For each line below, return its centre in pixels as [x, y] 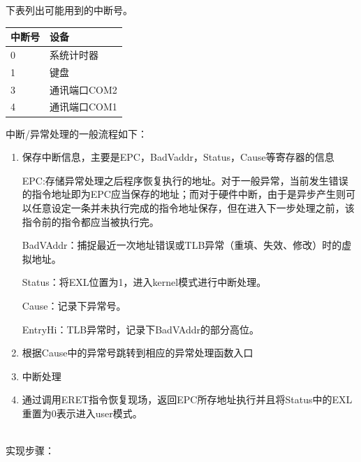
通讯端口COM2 [83, 89]
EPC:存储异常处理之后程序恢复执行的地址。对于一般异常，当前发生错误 [185, 180]
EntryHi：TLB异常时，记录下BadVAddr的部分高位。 [141, 329]
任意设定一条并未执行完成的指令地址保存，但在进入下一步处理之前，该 [193, 207]
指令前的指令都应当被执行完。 [90, 221]
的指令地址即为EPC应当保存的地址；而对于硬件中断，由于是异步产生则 [184, 194]
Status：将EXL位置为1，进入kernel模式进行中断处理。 [144, 282]
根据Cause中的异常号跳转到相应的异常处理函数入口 [138, 353]
